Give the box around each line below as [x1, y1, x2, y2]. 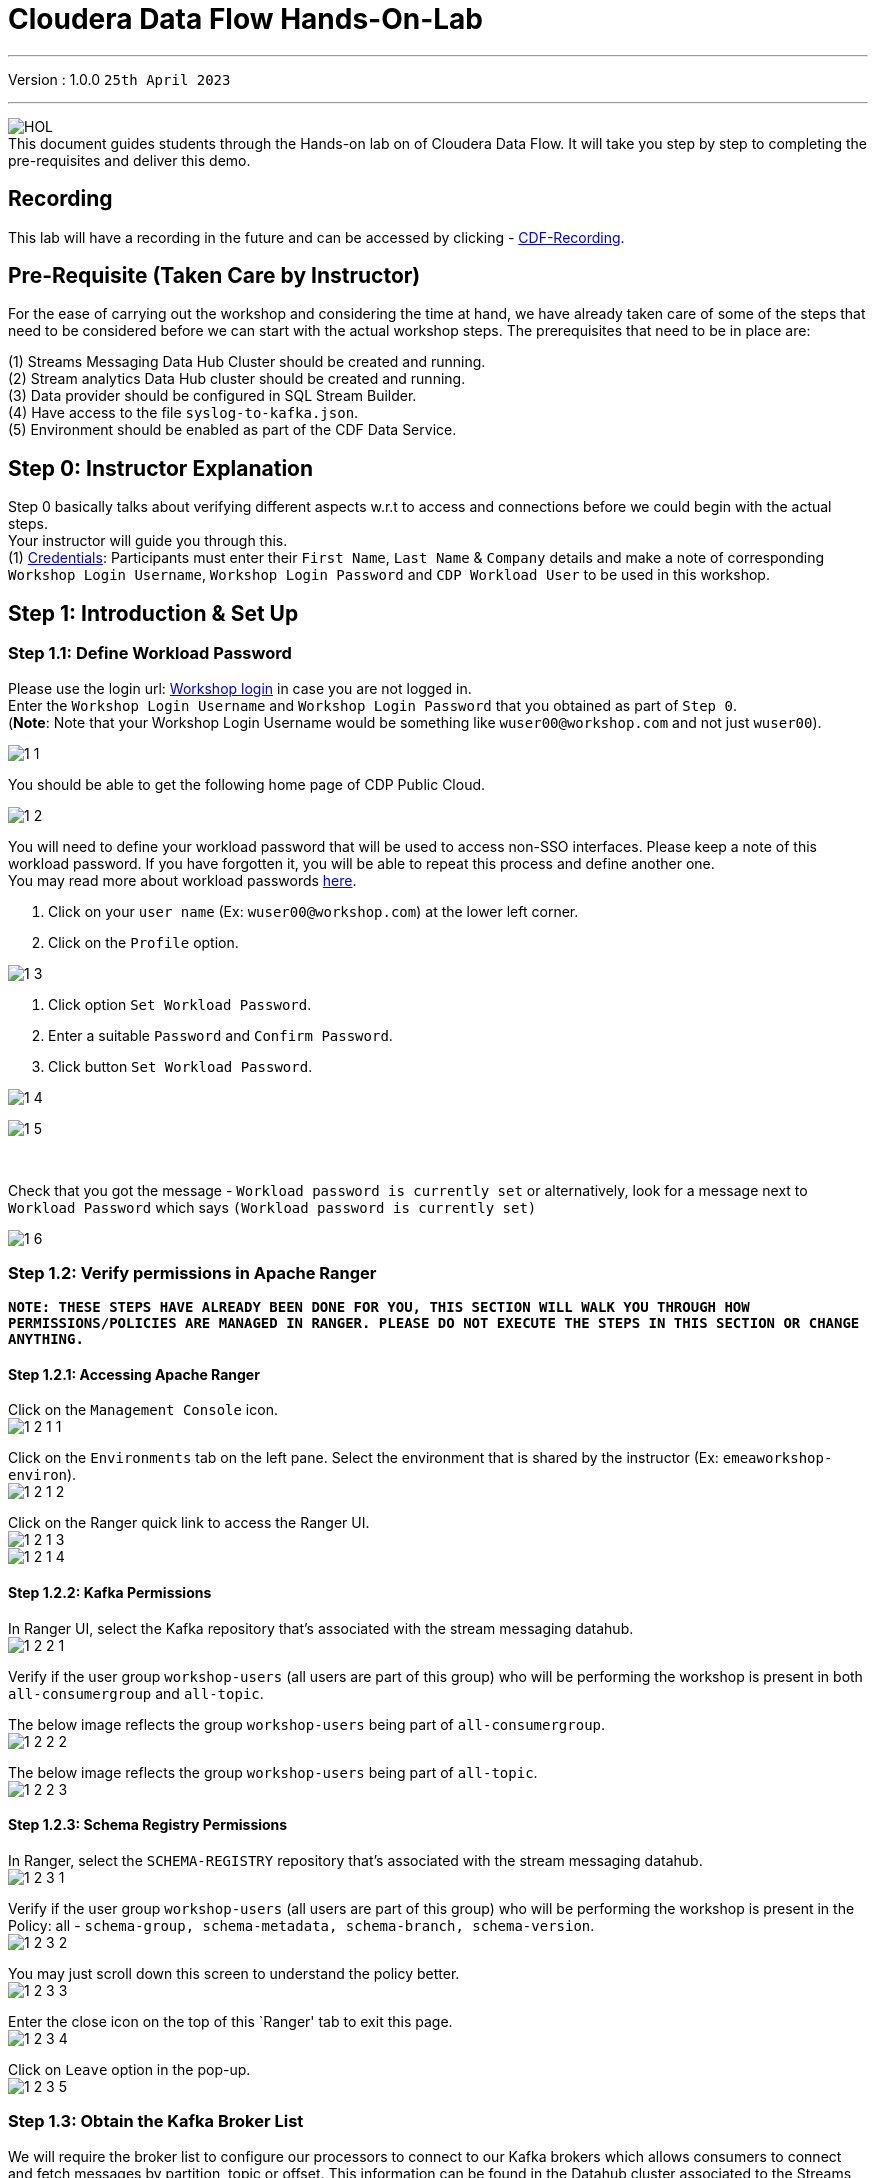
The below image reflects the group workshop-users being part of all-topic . [8, 1763, 538, 1781]
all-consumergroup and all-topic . [8, 1684, 264, 1702]
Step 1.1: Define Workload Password [8, 643, 292, 664]
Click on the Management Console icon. [8, 1401, 278, 1419]
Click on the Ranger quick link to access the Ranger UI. [8, 1514, 370, 1532]
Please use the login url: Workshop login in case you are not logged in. [8, 679, 472, 697]
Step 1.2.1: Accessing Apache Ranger [8, 1365, 260, 1383]
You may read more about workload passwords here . [8, 871, 357, 889]
